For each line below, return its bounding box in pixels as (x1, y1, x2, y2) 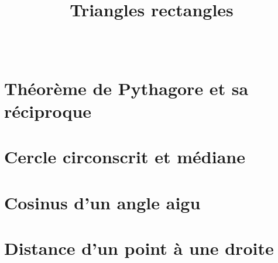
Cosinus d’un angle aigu (4, 190, 201, 214)
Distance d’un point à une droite (4, 236, 274, 260)
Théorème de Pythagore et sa (4, 76, 249, 100)
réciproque (4, 99, 92, 122)
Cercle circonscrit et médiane (4, 145, 245, 169)
